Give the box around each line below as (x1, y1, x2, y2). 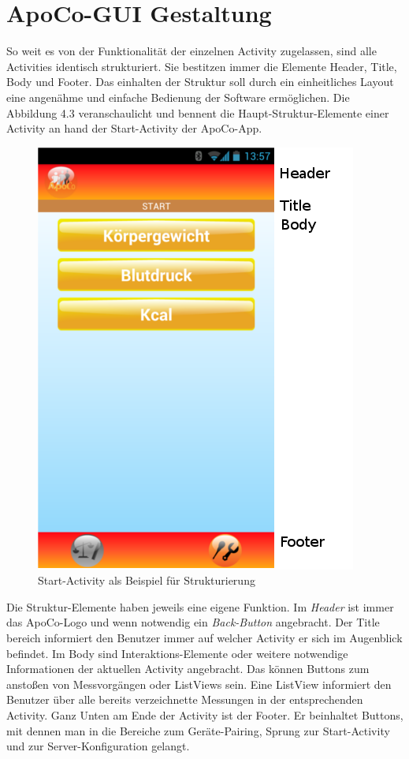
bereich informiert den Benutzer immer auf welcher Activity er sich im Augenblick (6, 630, 403, 646)
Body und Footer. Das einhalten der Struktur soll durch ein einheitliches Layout (6, 73, 394, 90)
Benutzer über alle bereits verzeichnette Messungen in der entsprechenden (6, 691, 363, 708)
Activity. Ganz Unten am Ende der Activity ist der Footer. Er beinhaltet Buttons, (6, 707, 403, 723)
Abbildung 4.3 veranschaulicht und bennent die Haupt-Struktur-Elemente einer (6, 104, 389, 121)
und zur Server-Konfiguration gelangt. (6, 738, 190, 754)
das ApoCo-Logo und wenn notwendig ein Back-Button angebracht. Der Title (6, 614, 380, 630)
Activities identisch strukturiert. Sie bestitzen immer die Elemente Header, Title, (6, 58, 397, 74)
